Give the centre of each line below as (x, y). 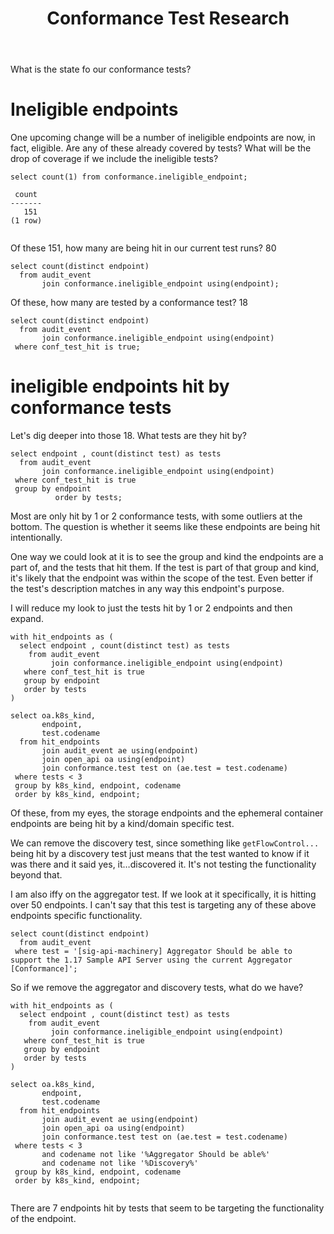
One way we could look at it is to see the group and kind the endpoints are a (167, 557)
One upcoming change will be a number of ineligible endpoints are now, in (163, 138)
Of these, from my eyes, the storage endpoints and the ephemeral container (167, 813)
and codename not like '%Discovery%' (120, 1163)
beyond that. (36, 875)
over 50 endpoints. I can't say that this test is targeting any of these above (163, 905)
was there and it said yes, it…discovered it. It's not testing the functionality (163, 864)
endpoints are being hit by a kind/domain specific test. (122, 824)
